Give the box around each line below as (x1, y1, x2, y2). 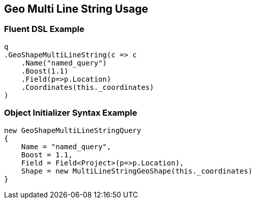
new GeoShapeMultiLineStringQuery (4, 126, 141, 134)
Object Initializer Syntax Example (4, 108, 137, 118)
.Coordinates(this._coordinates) (21, 83, 154, 91)
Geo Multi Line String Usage (4, 3, 148, 15)
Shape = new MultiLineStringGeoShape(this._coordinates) (21, 166, 252, 175)
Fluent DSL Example (4, 24, 84, 35)
